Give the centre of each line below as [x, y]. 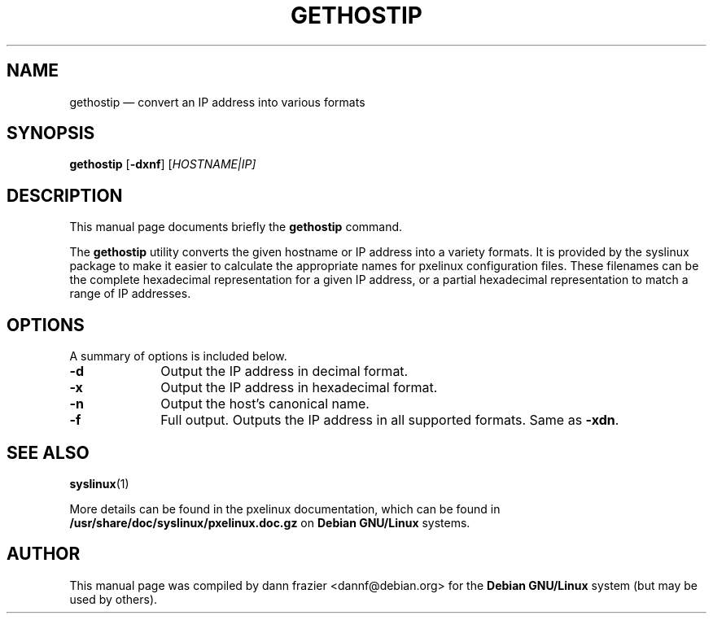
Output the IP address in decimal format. [284, 371]
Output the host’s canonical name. [265, 404]
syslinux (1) [99, 483]
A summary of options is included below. [178, 356]
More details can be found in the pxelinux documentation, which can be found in [285, 509]
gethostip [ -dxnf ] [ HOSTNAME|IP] [163, 164]
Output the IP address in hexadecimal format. [299, 388]
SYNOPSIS [51, 133]
